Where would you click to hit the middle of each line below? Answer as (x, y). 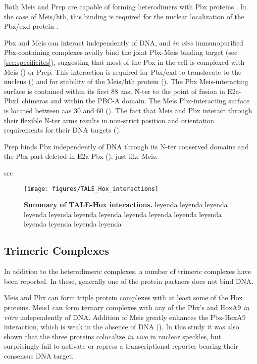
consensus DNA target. (39, 355)
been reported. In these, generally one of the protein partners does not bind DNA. (129, 281)
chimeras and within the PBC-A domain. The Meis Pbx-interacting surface (135, 101)
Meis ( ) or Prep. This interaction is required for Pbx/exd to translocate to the (123, 71)
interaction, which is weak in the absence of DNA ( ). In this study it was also (122, 327)
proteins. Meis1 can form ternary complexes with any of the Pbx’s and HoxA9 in (127, 307)
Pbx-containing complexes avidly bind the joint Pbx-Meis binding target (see (121, 52)
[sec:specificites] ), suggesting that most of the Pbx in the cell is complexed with (124, 62)
